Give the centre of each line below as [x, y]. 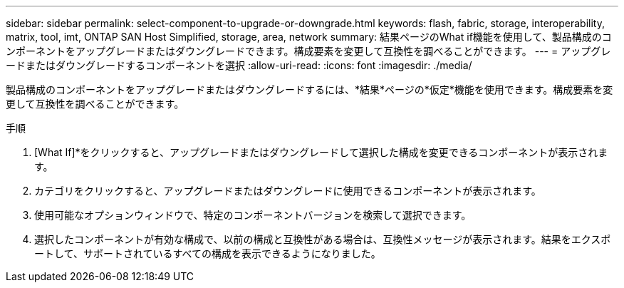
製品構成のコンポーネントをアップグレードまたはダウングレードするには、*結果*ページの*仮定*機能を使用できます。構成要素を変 [310, 89]
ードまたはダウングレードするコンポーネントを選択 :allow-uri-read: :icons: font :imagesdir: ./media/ [239, 65]
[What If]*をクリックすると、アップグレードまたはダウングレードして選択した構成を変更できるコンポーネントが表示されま [321, 152]
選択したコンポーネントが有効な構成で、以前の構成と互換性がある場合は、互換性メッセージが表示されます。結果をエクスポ [323, 239]
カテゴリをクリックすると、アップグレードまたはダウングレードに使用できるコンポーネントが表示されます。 [288, 191]
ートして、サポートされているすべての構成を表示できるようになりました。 [208, 253]
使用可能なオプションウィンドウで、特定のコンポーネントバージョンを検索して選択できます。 [253, 215]
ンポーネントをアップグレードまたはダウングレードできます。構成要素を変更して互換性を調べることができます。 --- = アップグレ [308, 51]
